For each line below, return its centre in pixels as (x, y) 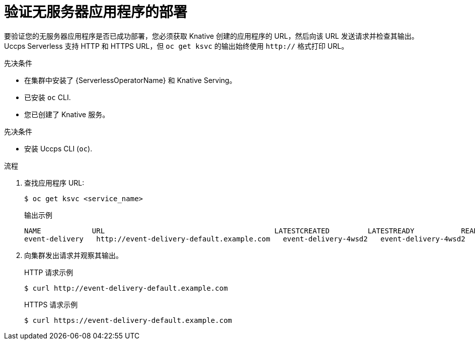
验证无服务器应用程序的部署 (96, 12)
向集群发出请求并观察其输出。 (73, 255)
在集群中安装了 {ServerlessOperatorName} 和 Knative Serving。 (130, 80)
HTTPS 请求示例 (51, 304)
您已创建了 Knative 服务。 (67, 114)
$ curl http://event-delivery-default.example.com (126, 288)
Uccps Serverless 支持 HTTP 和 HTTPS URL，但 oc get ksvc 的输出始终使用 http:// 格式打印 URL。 (176, 46)
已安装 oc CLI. (48, 97)
